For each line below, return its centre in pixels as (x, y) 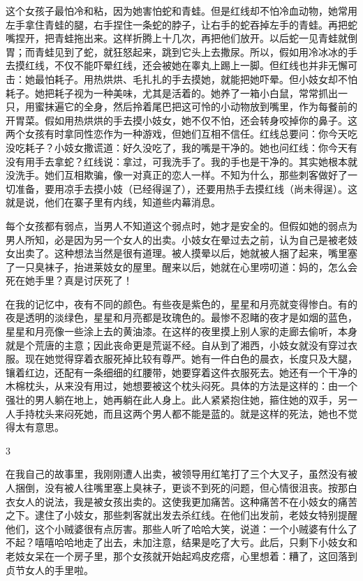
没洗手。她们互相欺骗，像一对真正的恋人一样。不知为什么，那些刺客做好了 (177, 175)
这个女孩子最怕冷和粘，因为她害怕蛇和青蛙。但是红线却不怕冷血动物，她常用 (181, 10)
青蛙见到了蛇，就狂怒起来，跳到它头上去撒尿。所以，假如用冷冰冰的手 (196, 51)
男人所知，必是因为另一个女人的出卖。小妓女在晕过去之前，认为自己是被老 (177, 239)
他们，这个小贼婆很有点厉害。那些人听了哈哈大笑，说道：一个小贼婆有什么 (177, 528)
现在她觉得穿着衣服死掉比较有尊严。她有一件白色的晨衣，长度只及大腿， (191, 359)
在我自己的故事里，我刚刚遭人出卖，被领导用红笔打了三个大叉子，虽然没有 (177, 474)
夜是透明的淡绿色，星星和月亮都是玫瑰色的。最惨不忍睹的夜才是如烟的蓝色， (181, 317)
